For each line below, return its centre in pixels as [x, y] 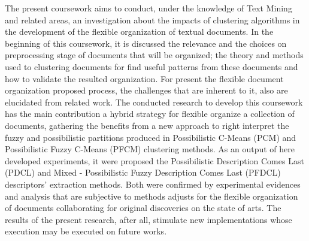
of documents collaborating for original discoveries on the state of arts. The [143, 208]
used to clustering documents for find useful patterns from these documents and [152, 66]
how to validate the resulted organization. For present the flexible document [144, 78]
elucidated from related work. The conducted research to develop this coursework [154, 102]
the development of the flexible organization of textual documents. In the [139, 31]
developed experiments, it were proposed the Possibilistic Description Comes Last [154, 160]
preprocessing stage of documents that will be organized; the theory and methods [154, 55]
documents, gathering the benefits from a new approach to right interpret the [147, 125]
